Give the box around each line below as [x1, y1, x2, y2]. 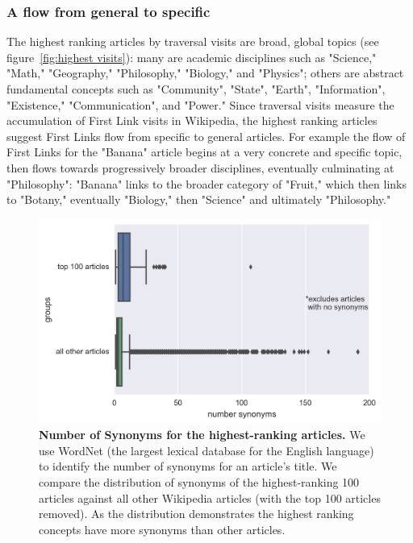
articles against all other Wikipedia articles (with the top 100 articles [39, 489, 381, 506]
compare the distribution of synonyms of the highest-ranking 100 [39, 473, 360, 490]
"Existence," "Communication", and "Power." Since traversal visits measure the [6, 96, 394, 113]
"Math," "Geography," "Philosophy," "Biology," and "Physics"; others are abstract [6, 64, 404, 81]
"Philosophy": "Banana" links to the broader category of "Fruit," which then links [6, 175, 407, 192]
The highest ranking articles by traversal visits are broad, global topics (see [6, 33, 379, 50]
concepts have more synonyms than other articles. [39, 520, 286, 537]
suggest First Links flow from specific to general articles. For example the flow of [6, 127, 406, 144]
